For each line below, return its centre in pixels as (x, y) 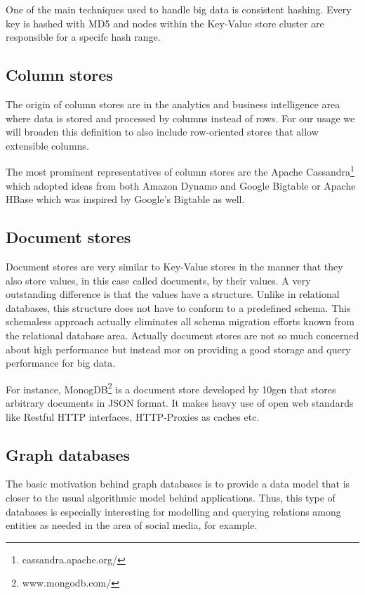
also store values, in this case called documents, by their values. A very (158, 280)
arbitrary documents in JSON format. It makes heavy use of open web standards (180, 403)
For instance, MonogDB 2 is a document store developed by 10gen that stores (171, 388)
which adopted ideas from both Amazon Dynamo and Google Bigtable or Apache (181, 185)
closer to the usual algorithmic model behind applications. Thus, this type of (171, 497)
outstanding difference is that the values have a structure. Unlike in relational (173, 294)
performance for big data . (61, 363)
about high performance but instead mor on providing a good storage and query (178, 349)
